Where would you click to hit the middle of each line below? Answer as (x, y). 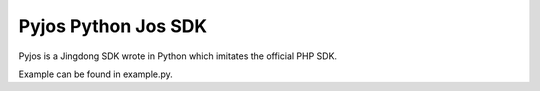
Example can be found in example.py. (96, 74)
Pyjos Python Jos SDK (113, 26)
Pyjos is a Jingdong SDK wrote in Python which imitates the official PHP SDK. (178, 56)
